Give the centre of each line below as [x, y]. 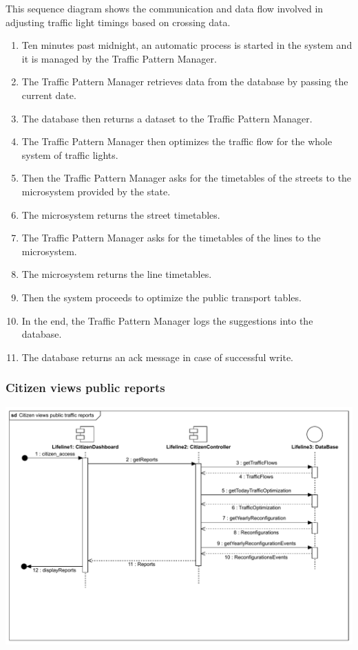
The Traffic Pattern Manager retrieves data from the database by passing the [185, 82]
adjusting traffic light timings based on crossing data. [118, 22]
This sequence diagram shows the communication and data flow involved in [165, 8]
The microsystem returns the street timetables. [121, 214]
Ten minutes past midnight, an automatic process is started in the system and [187, 45]
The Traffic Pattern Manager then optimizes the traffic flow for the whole [177, 141]
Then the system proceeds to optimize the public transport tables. [161, 297]
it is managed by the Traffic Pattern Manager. [119, 58]
